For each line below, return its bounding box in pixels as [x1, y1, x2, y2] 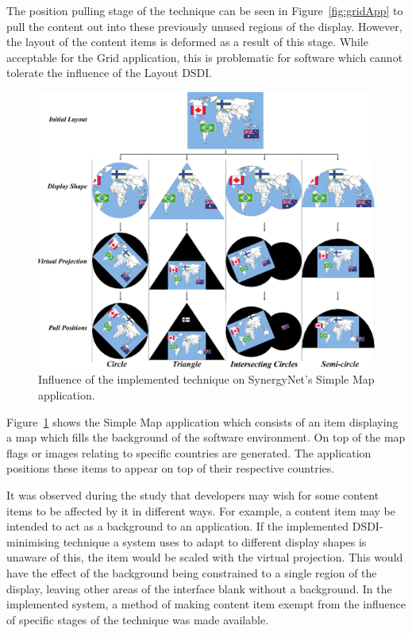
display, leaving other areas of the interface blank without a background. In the [6, 580, 392, 596]
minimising [6, 533, 60, 550]
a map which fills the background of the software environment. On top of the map [6, 429, 406, 446]
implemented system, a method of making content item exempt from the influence [6, 596, 406, 612]
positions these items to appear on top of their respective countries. [6, 460, 335, 477]
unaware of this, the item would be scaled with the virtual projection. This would [6, 549, 403, 565]
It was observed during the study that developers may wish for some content [6, 486, 379, 503]
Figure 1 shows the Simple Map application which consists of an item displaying [6, 413, 399, 430]
